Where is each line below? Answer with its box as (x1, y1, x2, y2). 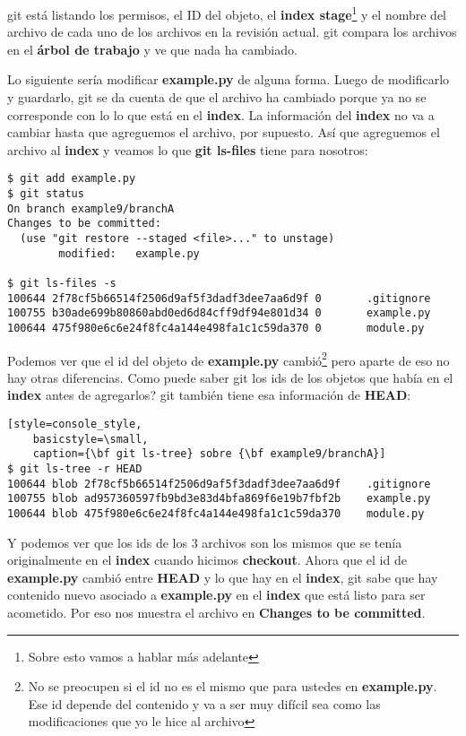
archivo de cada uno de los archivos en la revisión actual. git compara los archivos (7, 22, 457, 41)
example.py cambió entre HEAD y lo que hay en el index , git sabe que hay (7, 567, 438, 586)
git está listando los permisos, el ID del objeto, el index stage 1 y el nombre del (7, 3, 446, 23)
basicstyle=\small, (32, 432, 149, 446)
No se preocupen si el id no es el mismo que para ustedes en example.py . (28, 677, 437, 696)
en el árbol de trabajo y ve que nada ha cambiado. (7, 39, 298, 58)
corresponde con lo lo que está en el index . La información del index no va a (7, 105, 435, 124)
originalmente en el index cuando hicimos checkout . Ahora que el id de (7, 550, 407, 569)
